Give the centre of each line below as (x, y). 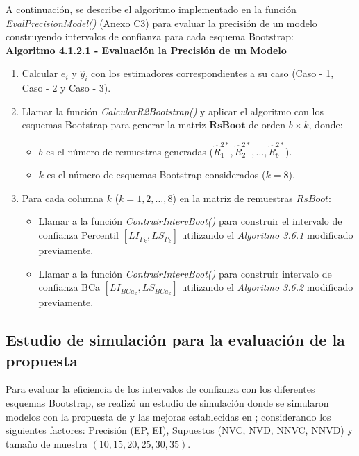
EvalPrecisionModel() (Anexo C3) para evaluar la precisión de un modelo (161, 23)
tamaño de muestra (47, 443)
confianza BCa (69, 287)
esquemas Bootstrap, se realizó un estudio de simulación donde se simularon (167, 403)
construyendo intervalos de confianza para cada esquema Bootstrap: (150, 36)
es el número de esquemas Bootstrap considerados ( (156, 175)
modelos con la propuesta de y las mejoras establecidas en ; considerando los (168, 416)
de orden (267, 125)
